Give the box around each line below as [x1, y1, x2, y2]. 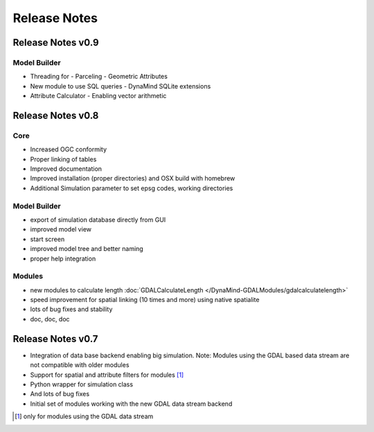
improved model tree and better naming [30, 245, 143, 253]
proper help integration [30, 254, 96, 263]
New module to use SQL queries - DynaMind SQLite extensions [30, 82, 211, 90]
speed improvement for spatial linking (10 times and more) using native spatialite [30, 296, 260, 304]
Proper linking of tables [30, 155, 97, 163]
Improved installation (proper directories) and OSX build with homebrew [30, 174, 235, 182]
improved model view [30, 225, 91, 234]
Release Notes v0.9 [12, 37, 100, 48]
